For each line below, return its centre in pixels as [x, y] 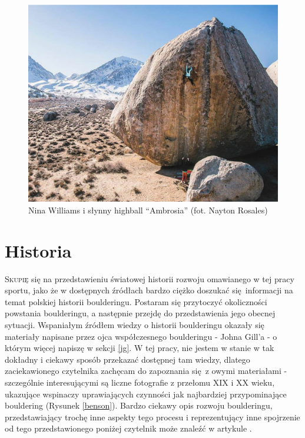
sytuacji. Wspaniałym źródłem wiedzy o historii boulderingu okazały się [135, 324]
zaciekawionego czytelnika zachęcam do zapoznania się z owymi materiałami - [146, 371]
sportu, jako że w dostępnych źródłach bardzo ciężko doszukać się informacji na [149, 290]
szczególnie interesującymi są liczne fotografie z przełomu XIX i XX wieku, [140, 382]
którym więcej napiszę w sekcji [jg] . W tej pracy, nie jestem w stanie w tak [140, 348]
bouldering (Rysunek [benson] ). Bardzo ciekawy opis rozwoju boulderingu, [139, 405]
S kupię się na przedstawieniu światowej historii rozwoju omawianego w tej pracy [150, 278]
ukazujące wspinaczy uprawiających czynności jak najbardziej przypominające [146, 394]
